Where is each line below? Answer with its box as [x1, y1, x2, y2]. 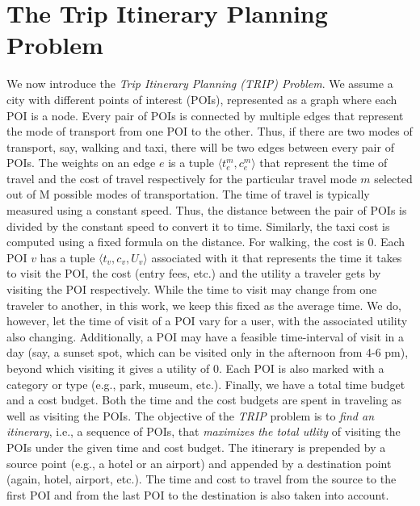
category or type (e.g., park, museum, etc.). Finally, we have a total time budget [6, 375, 405, 392]
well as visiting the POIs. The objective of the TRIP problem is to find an [6, 407, 375, 424]
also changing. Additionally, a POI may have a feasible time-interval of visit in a [6, 328, 405, 345]
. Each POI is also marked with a [219, 360, 384, 376]
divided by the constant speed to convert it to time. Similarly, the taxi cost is [6, 217, 390, 234]
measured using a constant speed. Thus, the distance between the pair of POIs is [6, 202, 407, 219]
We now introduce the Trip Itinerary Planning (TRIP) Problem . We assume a [6, 75, 393, 92]
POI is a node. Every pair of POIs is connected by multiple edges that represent [6, 107, 404, 123]
